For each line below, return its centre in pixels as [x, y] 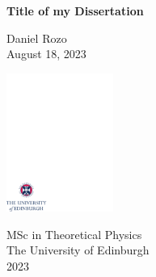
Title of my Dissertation [75, 10]
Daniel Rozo [37, 38]
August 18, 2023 [46, 54]
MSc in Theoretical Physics [74, 234]
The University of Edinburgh [78, 250]
